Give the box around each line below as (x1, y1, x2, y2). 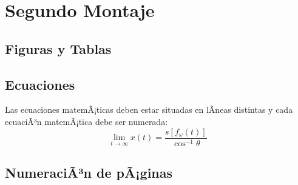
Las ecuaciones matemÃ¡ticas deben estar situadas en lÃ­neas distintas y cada (5, 103, 293, 116)
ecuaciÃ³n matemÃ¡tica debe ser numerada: (5, 115, 168, 127)
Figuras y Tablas (5, 39, 112, 58)
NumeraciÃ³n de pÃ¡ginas (5, 163, 173, 181)
